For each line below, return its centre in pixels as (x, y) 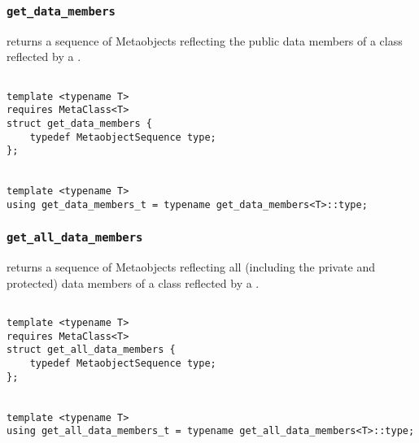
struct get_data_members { (79, 123)
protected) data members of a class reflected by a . (133, 282)
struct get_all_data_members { (91, 350)
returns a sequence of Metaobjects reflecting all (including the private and (191, 267)
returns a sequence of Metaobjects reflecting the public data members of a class (205, 40)
